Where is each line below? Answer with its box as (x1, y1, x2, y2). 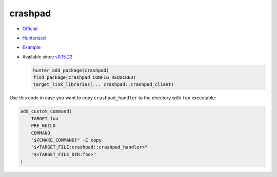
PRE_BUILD (31, 123, 56, 129)
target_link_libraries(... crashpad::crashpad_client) (33, 82, 174, 87)
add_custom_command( (20, 108, 72, 115)
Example (22, 44, 41, 51)
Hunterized (22, 35, 46, 41)
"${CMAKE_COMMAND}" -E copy (31, 137, 102, 143)
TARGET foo (31, 116, 58, 121)
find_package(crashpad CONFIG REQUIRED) (33, 75, 136, 80)
